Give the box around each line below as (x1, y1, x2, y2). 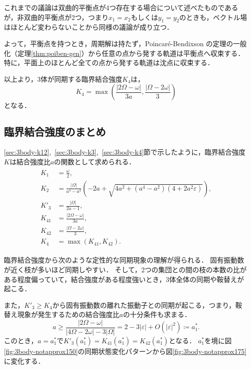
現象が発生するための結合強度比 (17, 309, 119, 319)
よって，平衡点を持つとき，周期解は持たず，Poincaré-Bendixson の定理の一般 (4, 38, 247, 48)
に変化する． (4, 355, 45, 366)
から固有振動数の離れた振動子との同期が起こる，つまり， (52, 299, 235, 310)
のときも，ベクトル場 (179, 12, 247, 22)
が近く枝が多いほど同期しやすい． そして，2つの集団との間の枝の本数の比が (4, 264, 247, 274)
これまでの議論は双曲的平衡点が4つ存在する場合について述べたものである (4, 2, 238, 12)
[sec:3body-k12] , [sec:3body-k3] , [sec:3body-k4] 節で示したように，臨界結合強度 (4, 147, 246, 157)
